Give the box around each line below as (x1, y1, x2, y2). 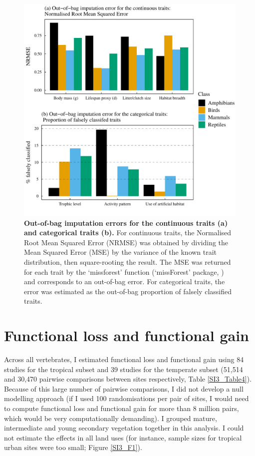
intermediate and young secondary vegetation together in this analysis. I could (4, 423, 244, 433)
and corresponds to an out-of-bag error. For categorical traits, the (24, 276, 225, 287)
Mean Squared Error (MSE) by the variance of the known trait (24, 247, 217, 257)
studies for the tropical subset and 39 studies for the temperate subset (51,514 (4, 364, 243, 374)
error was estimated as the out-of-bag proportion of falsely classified (24, 286, 232, 296)
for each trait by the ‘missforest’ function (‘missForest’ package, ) (24, 266, 224, 277)
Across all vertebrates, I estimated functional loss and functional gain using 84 (4, 354, 244, 365)
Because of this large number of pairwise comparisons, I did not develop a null (4, 383, 244, 394)
